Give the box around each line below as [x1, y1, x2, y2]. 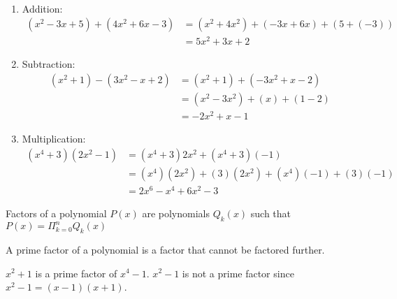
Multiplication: [22, 131, 86, 146]
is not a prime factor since [182, 265, 294, 280]
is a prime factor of [35, 265, 117, 280]
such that [250, 205, 291, 220]
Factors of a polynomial [6, 205, 107, 220]
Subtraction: [22, 57, 75, 71]
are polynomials [142, 205, 210, 220]
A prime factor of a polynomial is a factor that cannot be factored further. [6, 242, 325, 256]
